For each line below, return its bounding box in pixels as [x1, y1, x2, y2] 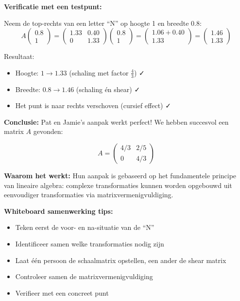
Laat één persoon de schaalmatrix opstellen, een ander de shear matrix [15, 255, 226, 265]
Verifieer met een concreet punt [15, 287, 109, 298]
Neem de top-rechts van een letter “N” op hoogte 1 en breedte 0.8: [4, 18, 202, 28]
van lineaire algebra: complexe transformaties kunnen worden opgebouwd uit [4, 180, 232, 190]
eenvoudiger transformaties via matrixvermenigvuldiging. [4, 189, 173, 200]
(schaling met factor [69, 67, 129, 77]
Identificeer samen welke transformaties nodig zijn [15, 238, 164, 248]
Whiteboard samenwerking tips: [4, 206, 113, 216]
